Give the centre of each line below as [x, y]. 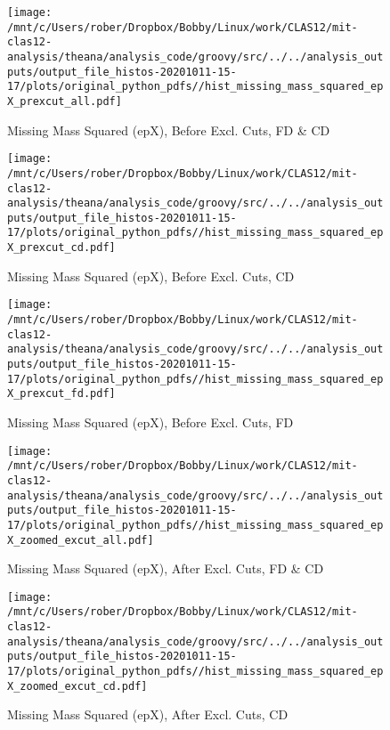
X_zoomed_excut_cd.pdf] [77, 686]
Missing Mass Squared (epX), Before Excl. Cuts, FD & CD [169, 130]
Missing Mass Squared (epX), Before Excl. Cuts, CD [151, 276]
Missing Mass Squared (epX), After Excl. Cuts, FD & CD [166, 568]
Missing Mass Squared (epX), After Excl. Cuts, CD [148, 714]
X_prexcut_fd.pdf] [61, 394]
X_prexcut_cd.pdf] [61, 248]
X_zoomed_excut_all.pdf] [81, 540]
